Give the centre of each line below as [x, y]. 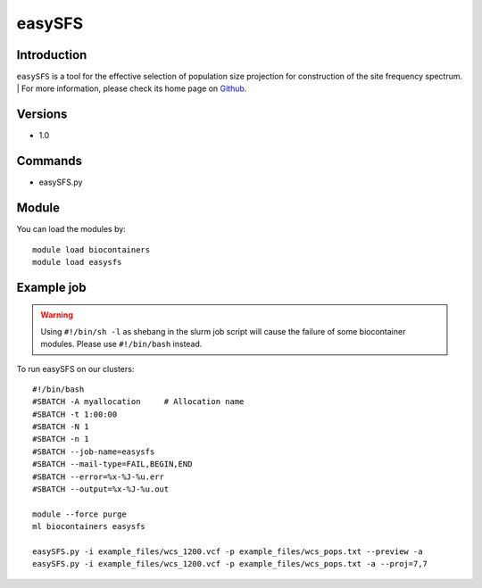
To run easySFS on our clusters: [75, 369]
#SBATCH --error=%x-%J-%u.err [99, 476]
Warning [57, 315]
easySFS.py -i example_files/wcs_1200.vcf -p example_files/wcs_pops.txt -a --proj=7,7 [230, 564]
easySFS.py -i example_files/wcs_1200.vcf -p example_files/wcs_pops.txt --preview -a [228, 552]
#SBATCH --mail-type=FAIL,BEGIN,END [112, 464]
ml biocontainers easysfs [89, 527]
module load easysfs [77, 262]
